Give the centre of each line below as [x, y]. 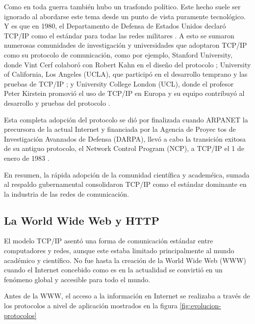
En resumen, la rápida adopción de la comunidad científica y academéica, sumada [127, 174]
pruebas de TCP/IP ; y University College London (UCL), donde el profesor [119, 83]
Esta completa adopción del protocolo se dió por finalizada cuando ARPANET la [126, 119]
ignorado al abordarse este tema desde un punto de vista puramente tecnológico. [125, 16]
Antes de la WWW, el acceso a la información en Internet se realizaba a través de [127, 296]
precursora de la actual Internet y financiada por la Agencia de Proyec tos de [120, 129]
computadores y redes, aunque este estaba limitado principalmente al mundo [119, 250]
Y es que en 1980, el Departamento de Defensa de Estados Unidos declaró [115, 26]
